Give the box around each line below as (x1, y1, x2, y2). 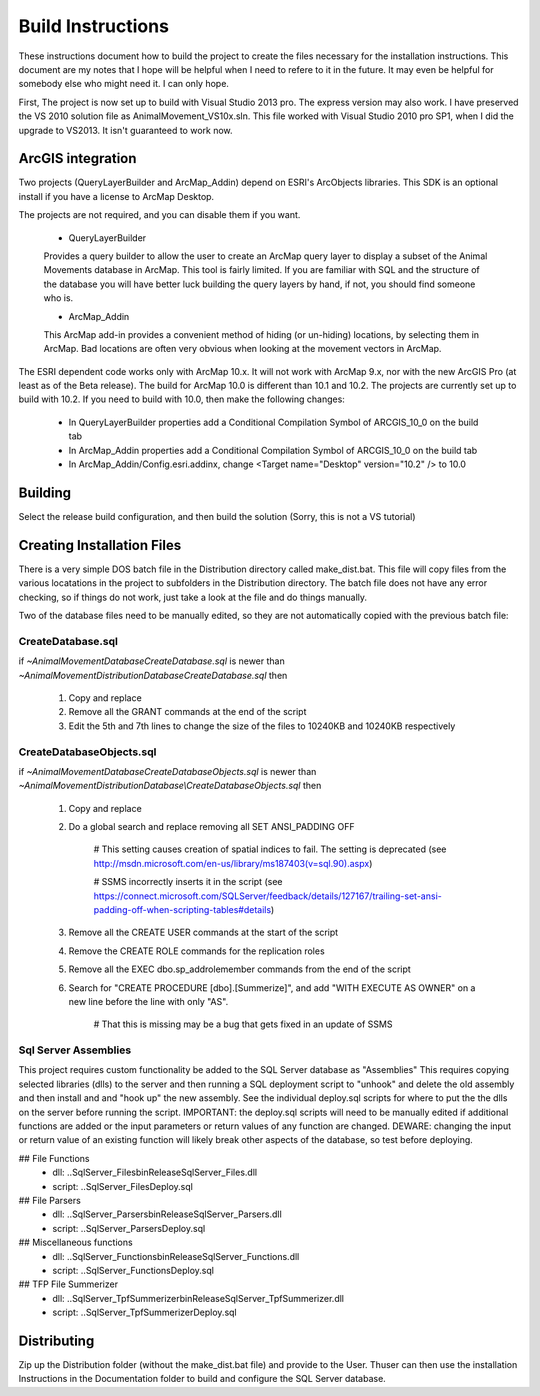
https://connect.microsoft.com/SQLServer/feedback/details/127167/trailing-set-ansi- (93, 890, 442, 902)
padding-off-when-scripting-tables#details (93, 904, 272, 915)
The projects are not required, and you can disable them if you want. (18, 209, 301, 221)
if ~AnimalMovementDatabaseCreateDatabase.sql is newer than (18, 655, 285, 667)
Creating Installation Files (18, 536, 182, 554)
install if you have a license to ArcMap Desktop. (18, 190, 215, 202)
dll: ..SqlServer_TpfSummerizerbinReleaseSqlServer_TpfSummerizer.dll (52, 1292, 345, 1304)
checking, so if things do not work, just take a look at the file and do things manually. (18, 591, 368, 603)
